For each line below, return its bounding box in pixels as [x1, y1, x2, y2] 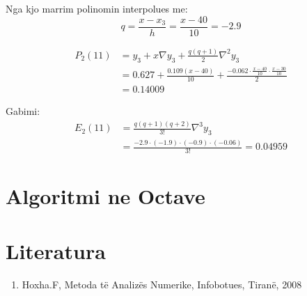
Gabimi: [6, 104, 40, 118]
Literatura [6, 236, 106, 265]
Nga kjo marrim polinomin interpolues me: [6, 1, 188, 15]
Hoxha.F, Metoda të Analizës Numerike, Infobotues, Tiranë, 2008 [22, 276, 302, 291]
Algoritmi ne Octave [6, 182, 205, 210]
